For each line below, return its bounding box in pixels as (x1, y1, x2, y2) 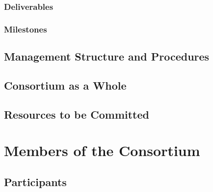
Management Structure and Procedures (4, 49, 210, 64)
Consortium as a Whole (4, 77, 127, 93)
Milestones (4, 23, 47, 35)
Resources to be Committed (4, 106, 149, 122)
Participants (4, 174, 67, 189)
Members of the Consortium (4, 140, 200, 160)
